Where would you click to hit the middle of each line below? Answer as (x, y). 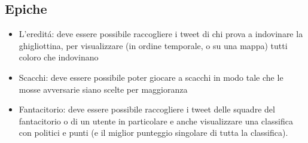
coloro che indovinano (59, 57)
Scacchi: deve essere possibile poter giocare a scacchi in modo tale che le (151, 77)
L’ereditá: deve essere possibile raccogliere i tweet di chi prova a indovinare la (161, 34)
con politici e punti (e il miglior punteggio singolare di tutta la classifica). (153, 133)
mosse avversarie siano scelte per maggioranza (103, 89)
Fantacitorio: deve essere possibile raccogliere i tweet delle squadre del (147, 109)
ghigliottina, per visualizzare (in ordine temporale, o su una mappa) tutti (153, 45)
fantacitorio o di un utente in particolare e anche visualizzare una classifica (156, 121)
